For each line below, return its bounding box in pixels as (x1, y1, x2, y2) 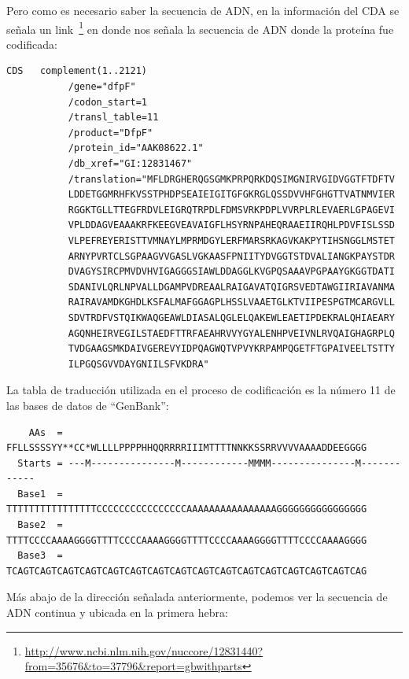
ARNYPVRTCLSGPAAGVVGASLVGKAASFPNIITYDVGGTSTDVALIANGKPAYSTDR (68, 250, 395, 262)
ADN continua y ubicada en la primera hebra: (6, 604, 228, 621)
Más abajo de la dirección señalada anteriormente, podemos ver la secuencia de (6, 589, 388, 605)
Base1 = (17, 488, 63, 500)
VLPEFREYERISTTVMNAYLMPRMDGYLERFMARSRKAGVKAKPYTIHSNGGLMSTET (68, 234, 395, 246)
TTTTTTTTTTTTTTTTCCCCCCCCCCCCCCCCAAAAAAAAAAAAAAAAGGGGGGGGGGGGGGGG (6, 504, 367, 515)
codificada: (6, 35, 57, 52)
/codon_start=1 (68, 96, 147, 108)
